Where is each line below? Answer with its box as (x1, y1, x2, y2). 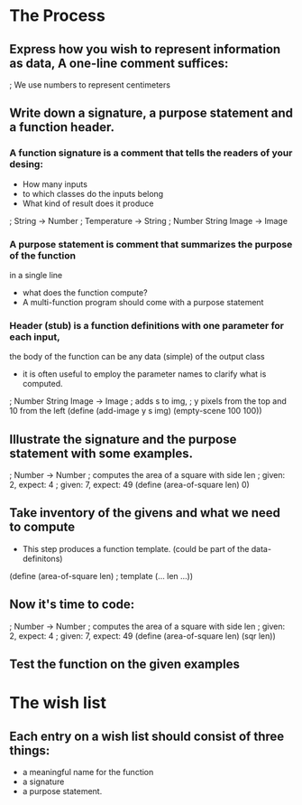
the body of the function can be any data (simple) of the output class (9, 351, 265, 362)
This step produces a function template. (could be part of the (22, 543, 250, 554)
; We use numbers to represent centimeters (9, 80, 171, 90)
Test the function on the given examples (9, 657, 241, 672)
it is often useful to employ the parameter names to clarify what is (22, 369, 267, 379)
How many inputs (22, 178, 88, 190)
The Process (9, 5, 105, 26)
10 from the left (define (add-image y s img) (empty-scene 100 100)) (9, 406, 263, 417)
